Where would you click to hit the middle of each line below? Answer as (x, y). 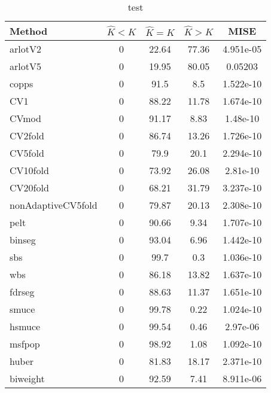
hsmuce (25, 326)
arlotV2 (25, 49)
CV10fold (29, 170)
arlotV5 (25, 66)
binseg (23, 240)
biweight (27, 378)
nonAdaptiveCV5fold (54, 205)
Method (29, 31)
